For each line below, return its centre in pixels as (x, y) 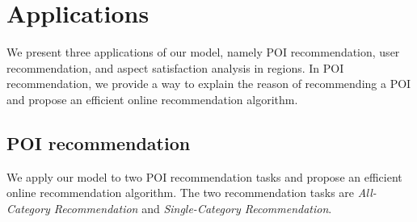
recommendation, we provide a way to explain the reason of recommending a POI (209, 84)
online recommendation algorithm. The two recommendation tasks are (181, 193)
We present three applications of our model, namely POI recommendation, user (203, 52)
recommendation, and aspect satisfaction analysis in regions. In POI (175, 67)
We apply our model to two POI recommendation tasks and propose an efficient (204, 176)
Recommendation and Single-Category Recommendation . (193, 208)
